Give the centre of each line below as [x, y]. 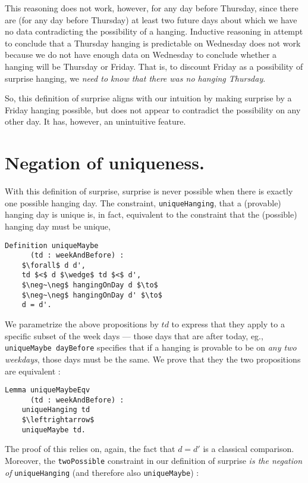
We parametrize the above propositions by [82, 324]
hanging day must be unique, [58, 226]
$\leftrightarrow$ [58, 420]
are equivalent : [33, 371]
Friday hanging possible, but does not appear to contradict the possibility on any [153, 109]
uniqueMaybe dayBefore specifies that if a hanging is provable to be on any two [151, 347]
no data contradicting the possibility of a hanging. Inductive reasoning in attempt [154, 31]
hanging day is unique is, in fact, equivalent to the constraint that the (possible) [151, 214]
